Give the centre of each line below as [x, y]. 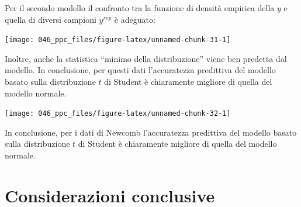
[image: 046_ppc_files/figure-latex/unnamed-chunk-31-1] [118, 40]
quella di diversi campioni [51, 19]
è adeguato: [135, 19]
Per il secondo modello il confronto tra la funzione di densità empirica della [140, 8]
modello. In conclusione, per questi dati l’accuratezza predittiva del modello [140, 70]
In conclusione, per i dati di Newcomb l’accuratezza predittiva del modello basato [151, 132]
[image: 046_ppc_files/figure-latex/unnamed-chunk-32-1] [118, 114]
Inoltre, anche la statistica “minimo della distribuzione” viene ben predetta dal [146, 58]
